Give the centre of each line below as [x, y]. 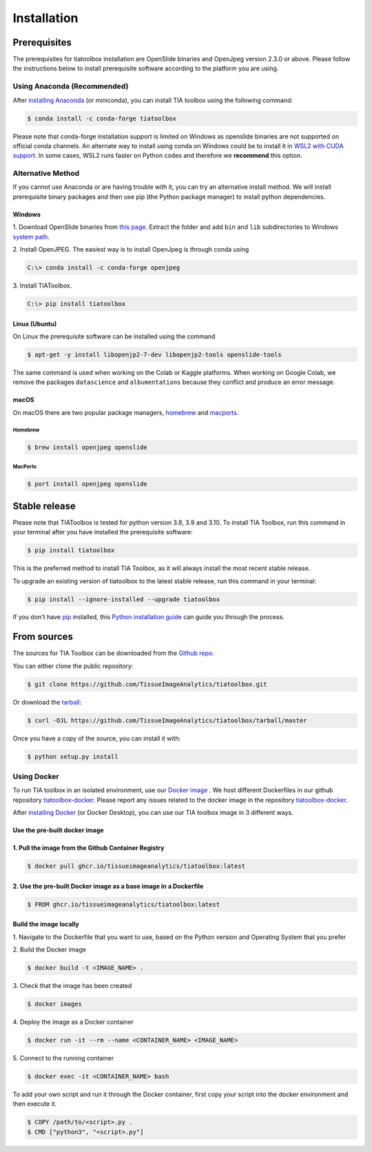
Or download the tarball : [47, 702]
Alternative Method [46, 174]
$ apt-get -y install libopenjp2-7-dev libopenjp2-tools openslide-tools [154, 354]
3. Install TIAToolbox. [42, 285]
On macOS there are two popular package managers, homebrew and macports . [126, 412]
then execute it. [35, 1104]
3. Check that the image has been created [72, 986]
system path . [31, 236]
